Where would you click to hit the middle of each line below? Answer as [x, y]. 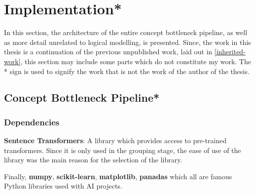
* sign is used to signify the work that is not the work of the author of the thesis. [127, 71]
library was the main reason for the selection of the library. [93, 160]
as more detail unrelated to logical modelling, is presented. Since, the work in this [127, 42]
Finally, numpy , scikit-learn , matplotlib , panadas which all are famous [118, 176]
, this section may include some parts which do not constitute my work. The [136, 61]
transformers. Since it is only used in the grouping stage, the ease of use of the [123, 150]
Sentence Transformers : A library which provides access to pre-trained [115, 140]
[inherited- [230, 52]
